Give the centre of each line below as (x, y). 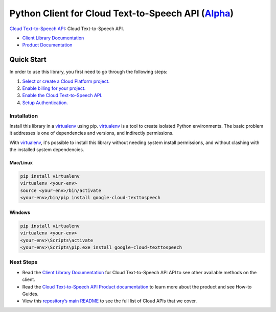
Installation (24, 116)
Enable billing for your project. (54, 88)
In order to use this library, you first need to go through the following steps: (88, 72)
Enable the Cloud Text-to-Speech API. (62, 95)
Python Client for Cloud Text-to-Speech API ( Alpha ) (122, 13)
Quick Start (28, 59)
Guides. (30, 294)
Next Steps (24, 262)
